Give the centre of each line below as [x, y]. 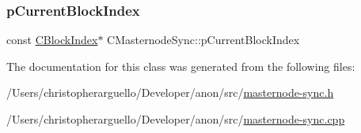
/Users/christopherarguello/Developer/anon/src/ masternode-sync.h [170, 92]
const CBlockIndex [52, 40]
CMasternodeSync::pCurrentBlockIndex [203, 40]
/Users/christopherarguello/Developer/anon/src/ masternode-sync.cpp [176, 119]
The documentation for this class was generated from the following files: [181, 66]
